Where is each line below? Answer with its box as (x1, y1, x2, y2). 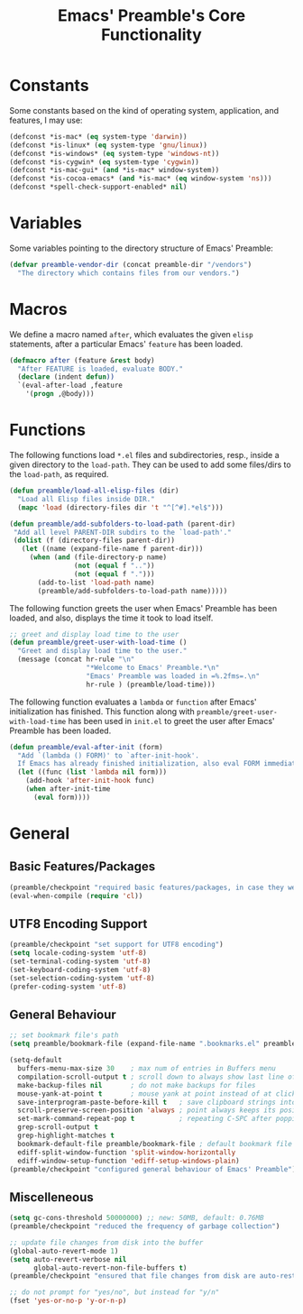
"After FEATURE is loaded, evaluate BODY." (17, 364, 183, 373)
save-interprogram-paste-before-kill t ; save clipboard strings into (17, 1098, 297, 1107)
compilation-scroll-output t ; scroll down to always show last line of (17, 1072, 297, 1081)
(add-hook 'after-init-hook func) (25, 776, 155, 786)
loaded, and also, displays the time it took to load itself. (9, 612, 214, 623)
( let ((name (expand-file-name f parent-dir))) (21, 545, 204, 554)
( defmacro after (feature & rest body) (9, 355, 155, 365)
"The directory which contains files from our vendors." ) (17, 268, 241, 278)
